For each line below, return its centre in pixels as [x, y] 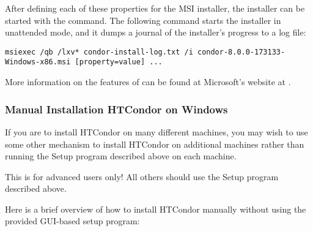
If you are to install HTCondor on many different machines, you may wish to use [156, 131]
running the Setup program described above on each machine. [121, 156]
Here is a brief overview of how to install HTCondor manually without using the [156, 209]
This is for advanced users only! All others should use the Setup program [142, 176]
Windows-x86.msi [38, 62]
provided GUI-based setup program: [72, 221]
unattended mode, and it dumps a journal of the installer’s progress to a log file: [156, 32]
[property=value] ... [119, 62]
